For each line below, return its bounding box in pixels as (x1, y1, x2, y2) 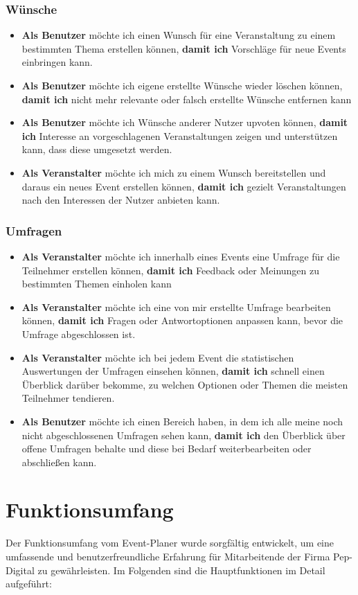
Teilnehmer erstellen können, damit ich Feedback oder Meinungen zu (21, 263, 320, 277)
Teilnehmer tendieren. (21, 391, 115, 405)
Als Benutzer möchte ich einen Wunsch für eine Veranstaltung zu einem (21, 28, 336, 42)
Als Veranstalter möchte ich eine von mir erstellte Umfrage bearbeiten (21, 299, 331, 314)
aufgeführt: (6, 576, 52, 591)
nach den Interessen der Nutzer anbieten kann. (21, 193, 220, 207)
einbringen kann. (21, 55, 93, 69)
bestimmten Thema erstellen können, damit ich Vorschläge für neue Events (21, 41, 346, 55)
